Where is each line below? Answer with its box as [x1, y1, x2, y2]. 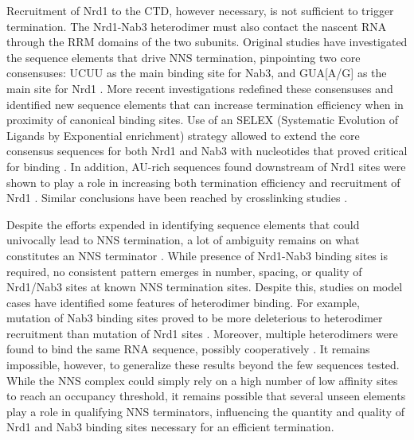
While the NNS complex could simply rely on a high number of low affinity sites [6, 372, 398, 388]
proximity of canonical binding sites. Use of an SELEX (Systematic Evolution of [6, 111, 398, 128]
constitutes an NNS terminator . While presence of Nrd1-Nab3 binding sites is [6, 247, 388, 263]
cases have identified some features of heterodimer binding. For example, [6, 294, 360, 310]
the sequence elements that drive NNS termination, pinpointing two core [6, 49, 361, 65]
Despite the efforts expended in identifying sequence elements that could [6, 216, 360, 232]
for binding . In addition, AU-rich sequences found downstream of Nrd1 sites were [6, 158, 406, 174]
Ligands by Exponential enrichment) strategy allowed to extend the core [6, 127, 360, 143]
